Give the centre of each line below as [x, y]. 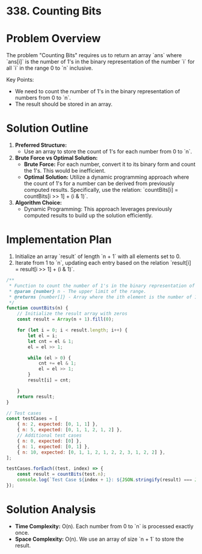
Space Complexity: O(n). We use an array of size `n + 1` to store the [99, 539]
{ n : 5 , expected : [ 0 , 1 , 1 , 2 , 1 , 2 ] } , [70, 430]
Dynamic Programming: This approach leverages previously [98, 209]
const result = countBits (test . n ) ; [62, 474]
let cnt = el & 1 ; [51, 341]
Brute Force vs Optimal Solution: [56, 158]
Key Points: [20, 80]
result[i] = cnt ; [49, 380]
